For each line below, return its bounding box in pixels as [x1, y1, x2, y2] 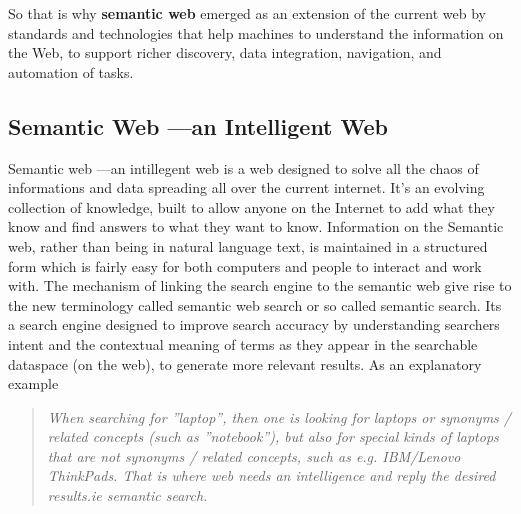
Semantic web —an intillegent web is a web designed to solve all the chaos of [8, 157, 479, 178]
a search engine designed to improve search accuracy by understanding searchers [8, 314, 500, 335]
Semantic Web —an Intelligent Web [8, 110, 388, 141]
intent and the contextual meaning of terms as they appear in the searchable [8, 333, 478, 354]
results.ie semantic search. [47, 485, 208, 506]
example [8, 373, 59, 394]
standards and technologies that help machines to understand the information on [8, 22, 504, 43]
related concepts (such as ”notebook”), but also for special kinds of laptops [47, 426, 499, 447]
